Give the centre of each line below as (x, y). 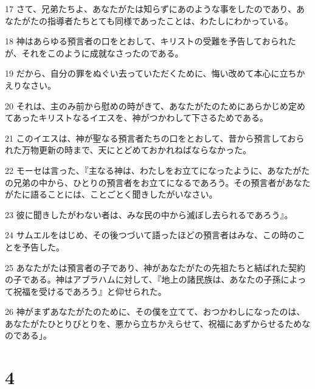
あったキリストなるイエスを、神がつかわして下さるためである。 (140, 118)
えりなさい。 (30, 85)
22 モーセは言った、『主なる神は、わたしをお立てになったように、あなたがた (157, 170)
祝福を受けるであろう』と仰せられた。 (90, 291)
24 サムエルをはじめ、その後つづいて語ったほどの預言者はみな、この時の (151, 235)
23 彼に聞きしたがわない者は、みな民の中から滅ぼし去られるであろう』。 (149, 214)
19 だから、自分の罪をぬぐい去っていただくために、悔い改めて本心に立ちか (155, 73)
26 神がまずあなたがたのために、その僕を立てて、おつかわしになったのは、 (155, 312)
